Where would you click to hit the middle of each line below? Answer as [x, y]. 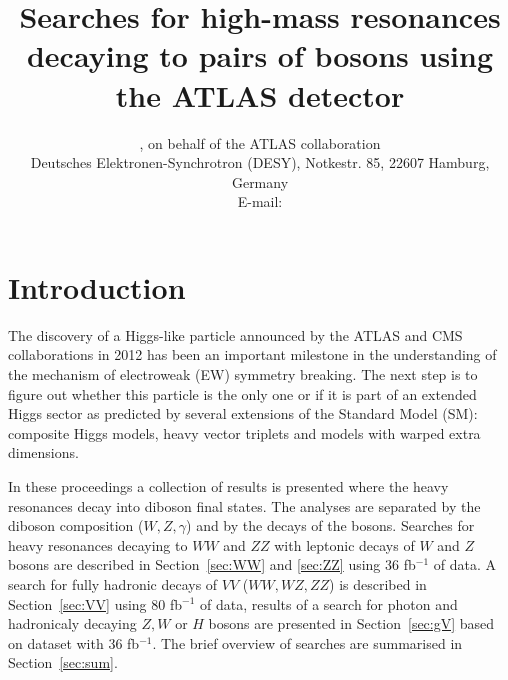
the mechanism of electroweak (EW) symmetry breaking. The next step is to [243, 374]
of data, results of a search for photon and [328, 603]
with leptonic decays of [344, 544]
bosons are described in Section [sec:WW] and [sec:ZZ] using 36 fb [212, 564]
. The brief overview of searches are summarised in [307, 642]
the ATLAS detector [260, 94]
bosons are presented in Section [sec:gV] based [351, 623]
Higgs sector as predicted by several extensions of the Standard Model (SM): [243, 413]
